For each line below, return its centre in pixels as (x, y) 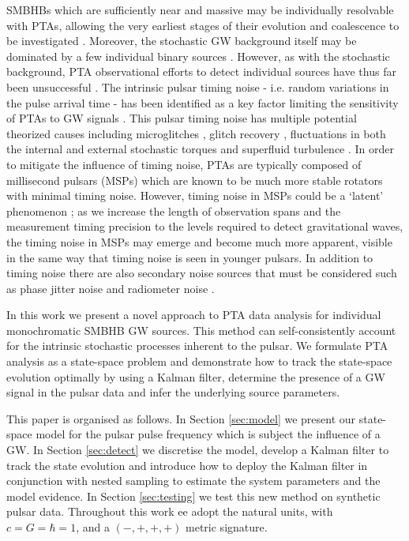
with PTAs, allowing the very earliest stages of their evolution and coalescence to (203, 25)
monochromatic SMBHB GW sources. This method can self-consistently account (201, 330)
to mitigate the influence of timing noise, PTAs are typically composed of (184, 164)
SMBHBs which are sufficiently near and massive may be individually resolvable (200, 9)
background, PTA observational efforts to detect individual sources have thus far (201, 71)
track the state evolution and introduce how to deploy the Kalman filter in (187, 465)
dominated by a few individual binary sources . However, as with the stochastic (198, 56)
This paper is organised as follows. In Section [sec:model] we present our (181, 418)
